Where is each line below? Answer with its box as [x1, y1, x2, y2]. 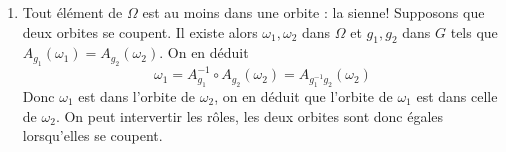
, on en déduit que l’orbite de [214, 86, 393, 106]
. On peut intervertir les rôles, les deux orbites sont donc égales [55, 105, 444, 126]
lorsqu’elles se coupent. [22, 125, 163, 146]
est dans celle [416, 86, 498, 106]
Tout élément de [22, 2, 123, 22]
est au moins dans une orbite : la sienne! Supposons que [142, 2, 485, 22]
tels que [450, 21, 498, 42]
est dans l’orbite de [78, 86, 196, 106]
